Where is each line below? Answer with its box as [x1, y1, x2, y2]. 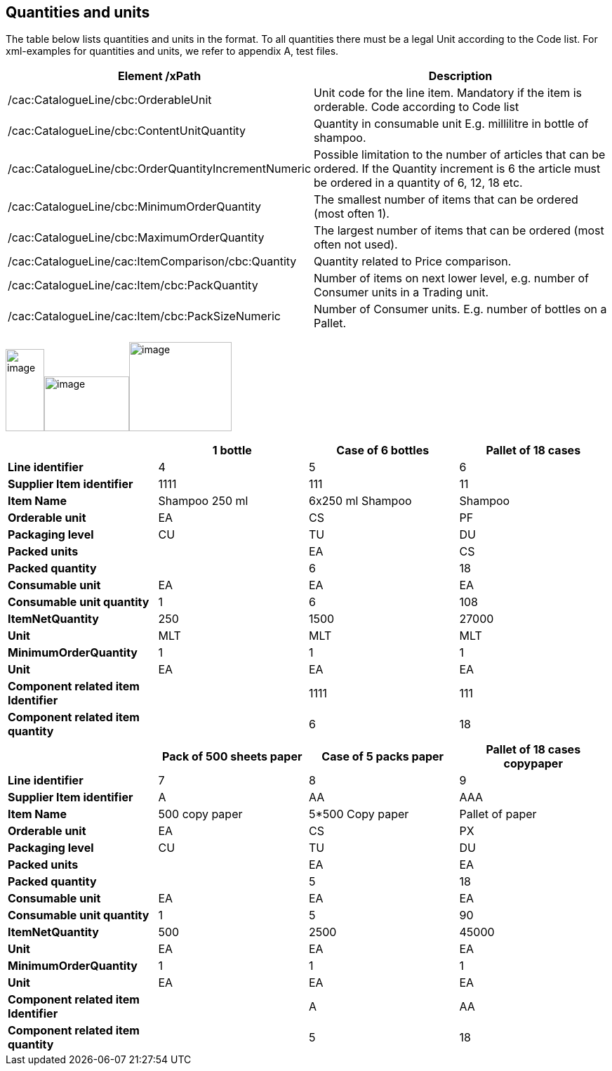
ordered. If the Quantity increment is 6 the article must [314, 162, 601, 176]
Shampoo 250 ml [158, 494, 248, 508]
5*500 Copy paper [309, 807, 409, 822]
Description [428, 69, 493, 84]
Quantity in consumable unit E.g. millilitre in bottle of [314, 117, 589, 131]
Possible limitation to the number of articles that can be [314, 147, 606, 162]
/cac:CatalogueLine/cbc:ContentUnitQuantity [8, 124, 246, 138]
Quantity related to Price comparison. [314, 254, 512, 269]
